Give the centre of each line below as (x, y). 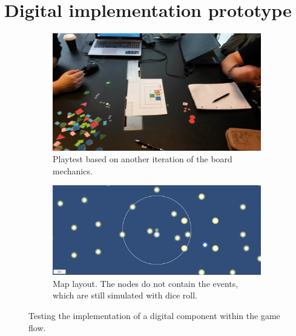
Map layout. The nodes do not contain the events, (146, 283)
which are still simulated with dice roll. (125, 295)
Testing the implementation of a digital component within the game (154, 315)
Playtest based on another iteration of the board (143, 159)
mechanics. (73, 170)
